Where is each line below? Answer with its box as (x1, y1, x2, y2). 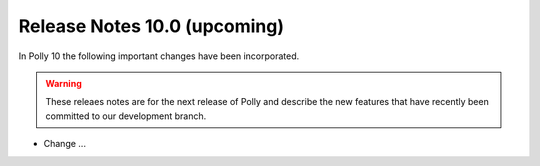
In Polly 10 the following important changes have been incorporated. (18, 50, 300, 62)
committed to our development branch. (45, 110, 207, 122)
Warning (45, 77, 82, 89)
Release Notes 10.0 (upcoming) (18, 15, 285, 37)
